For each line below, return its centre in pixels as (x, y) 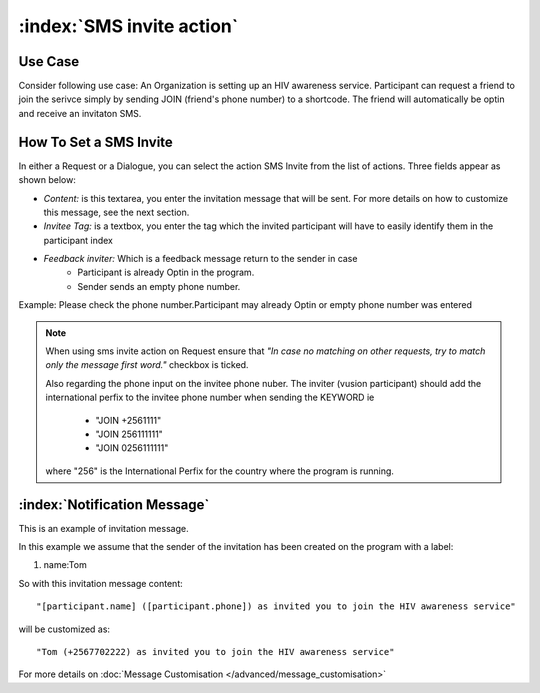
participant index (78, 240)
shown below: (47, 180)
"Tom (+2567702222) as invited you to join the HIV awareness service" (215, 652)
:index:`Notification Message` (114, 504)
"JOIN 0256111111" (132, 448)
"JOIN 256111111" (129, 434)
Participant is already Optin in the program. (166, 272)
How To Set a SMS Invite (96, 141)
